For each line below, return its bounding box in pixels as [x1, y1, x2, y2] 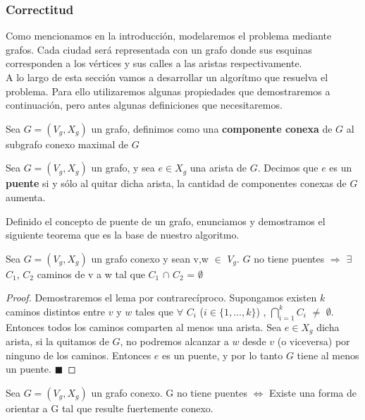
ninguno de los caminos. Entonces [6, 347, 151, 362]
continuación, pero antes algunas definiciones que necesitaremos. [6, 97, 283, 112]
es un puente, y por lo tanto [162, 347, 283, 362]
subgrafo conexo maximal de [6, 136, 128, 151]
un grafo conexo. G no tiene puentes [91, 385, 247, 400]
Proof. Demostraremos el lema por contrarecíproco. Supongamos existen [6, 290, 317, 305]
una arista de [190, 160, 247, 175]
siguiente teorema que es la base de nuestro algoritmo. [6, 227, 240, 242]
